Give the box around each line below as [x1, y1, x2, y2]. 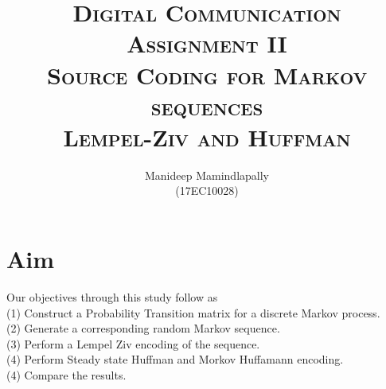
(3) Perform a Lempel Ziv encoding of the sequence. [6, 335, 260, 352]
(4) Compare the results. [6, 366, 127, 383]
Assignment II [127, 27, 287, 60]
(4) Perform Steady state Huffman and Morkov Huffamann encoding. [6, 351, 344, 368]
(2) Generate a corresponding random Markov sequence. [6, 320, 280, 336]
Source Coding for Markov [46, 58, 368, 91]
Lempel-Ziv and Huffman [63, 120, 351, 153]
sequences [150, 89, 263, 122]
